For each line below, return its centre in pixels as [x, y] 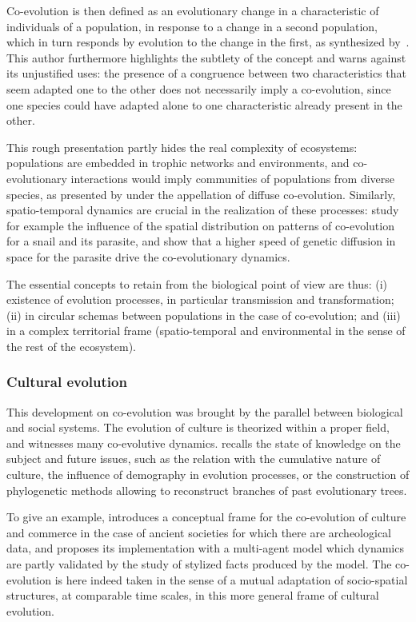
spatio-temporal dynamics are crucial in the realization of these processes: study [203, 210]
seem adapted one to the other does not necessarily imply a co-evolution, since [199, 88]
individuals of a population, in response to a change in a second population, [192, 26]
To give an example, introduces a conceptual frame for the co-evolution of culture [206, 517]
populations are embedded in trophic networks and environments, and [178, 163]
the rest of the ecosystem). [72, 346]
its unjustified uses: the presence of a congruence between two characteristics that [206, 73]
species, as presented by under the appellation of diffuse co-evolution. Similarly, [201, 194]
